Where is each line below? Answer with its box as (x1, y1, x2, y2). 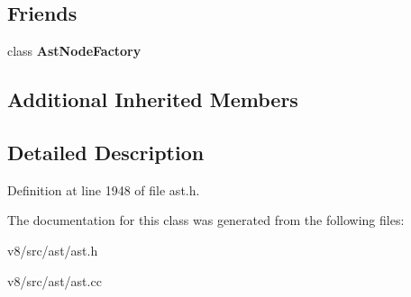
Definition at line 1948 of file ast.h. (7, 180, 200, 199)
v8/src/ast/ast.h (7, 240, 98, 259)
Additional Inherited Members (7, 85, 298, 113)
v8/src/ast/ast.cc (7, 271, 102, 290)
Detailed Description (7, 138, 205, 166)
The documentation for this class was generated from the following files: (7, 211, 405, 229)
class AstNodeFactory (7, 41, 142, 60)
